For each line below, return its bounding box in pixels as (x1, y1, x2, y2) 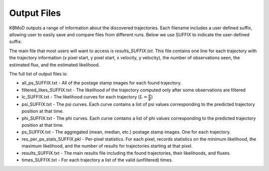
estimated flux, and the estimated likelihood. (9, 62, 100, 68)
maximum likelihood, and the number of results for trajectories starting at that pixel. (21, 143, 193, 149)
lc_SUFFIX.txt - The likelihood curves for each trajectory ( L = (21, 94, 148, 100)
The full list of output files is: (9, 71, 68, 77)
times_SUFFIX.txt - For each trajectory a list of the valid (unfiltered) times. (21, 157, 173, 163)
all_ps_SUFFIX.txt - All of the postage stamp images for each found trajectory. (21, 80, 182, 86)
